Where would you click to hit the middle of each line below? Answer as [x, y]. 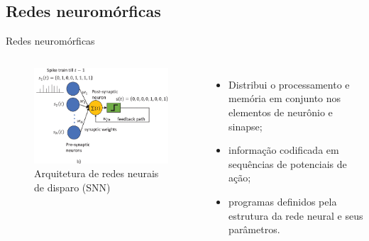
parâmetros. [254, 229]
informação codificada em [284, 150]
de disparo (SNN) [72, 187]
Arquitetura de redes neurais [97, 173]
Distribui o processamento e [289, 84]
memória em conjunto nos [285, 98]
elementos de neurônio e [281, 112]
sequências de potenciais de [288, 163]
